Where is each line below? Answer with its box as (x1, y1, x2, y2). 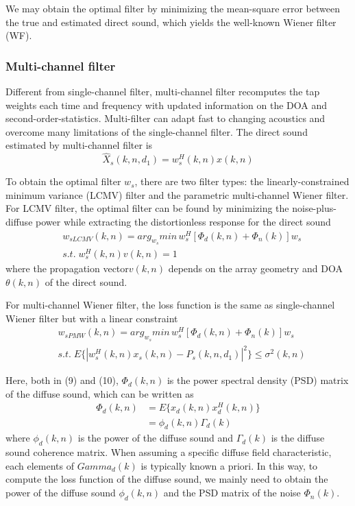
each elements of (5, 458, 74, 472)
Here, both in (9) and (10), (5, 373, 119, 387)
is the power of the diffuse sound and (77, 431, 234, 445)
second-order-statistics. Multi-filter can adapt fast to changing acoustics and (5, 111, 326, 125)
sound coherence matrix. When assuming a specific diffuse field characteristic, (5, 445, 332, 459)
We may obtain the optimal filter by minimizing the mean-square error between (5, 1, 340, 15)
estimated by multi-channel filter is (5, 138, 153, 152)
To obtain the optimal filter (5, 174, 121, 189)
